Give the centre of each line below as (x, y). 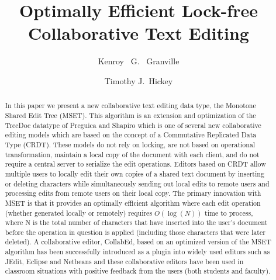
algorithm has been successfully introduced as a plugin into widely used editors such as (137, 252)
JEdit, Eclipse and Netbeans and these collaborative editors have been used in (124, 261)
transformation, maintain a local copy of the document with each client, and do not (132, 154)
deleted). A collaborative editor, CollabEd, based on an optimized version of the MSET (138, 242)
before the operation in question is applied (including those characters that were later (135, 232)
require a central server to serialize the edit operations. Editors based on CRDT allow (135, 164)
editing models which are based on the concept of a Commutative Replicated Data (131, 135)
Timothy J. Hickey (139, 80)
